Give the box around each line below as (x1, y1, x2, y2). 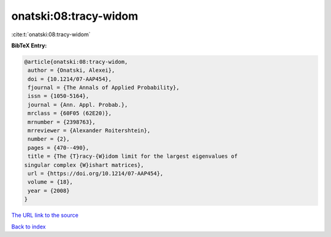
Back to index (11, 223, 46, 230)
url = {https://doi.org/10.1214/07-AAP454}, (28, 170, 164, 177)
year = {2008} (28, 187, 70, 194)
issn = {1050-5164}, (28, 93, 89, 99)
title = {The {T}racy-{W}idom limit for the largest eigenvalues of (28, 153, 238, 160)
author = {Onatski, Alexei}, (28, 67, 115, 74)
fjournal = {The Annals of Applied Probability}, (28, 84, 180, 91)
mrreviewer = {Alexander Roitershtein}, (28, 127, 151, 134)
